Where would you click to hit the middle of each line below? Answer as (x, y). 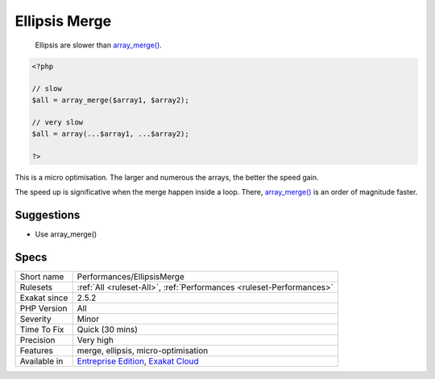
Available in (41, 360)
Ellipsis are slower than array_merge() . (99, 45)
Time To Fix (42, 329)
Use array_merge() (66, 234)
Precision (37, 340)
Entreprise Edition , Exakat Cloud (138, 360)
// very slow (58, 122)
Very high (95, 340)
